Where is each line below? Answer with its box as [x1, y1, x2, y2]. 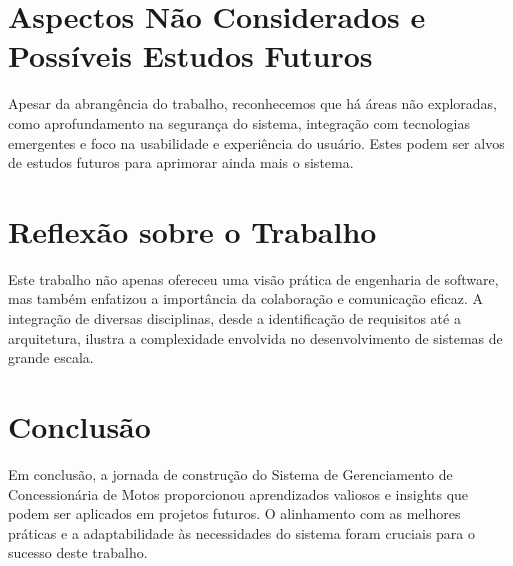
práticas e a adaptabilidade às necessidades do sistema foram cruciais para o [8, 522, 476, 543]
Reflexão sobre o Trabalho [8, 210, 377, 251]
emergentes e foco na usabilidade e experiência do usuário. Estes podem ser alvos [8, 132, 505, 153]
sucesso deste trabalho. [8, 542, 148, 563]
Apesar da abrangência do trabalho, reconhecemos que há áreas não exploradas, [8, 93, 497, 114]
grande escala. [8, 347, 94, 368]
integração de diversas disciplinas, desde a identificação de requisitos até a [8, 308, 461, 328]
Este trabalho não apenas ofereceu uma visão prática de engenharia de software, [8, 268, 499, 289]
